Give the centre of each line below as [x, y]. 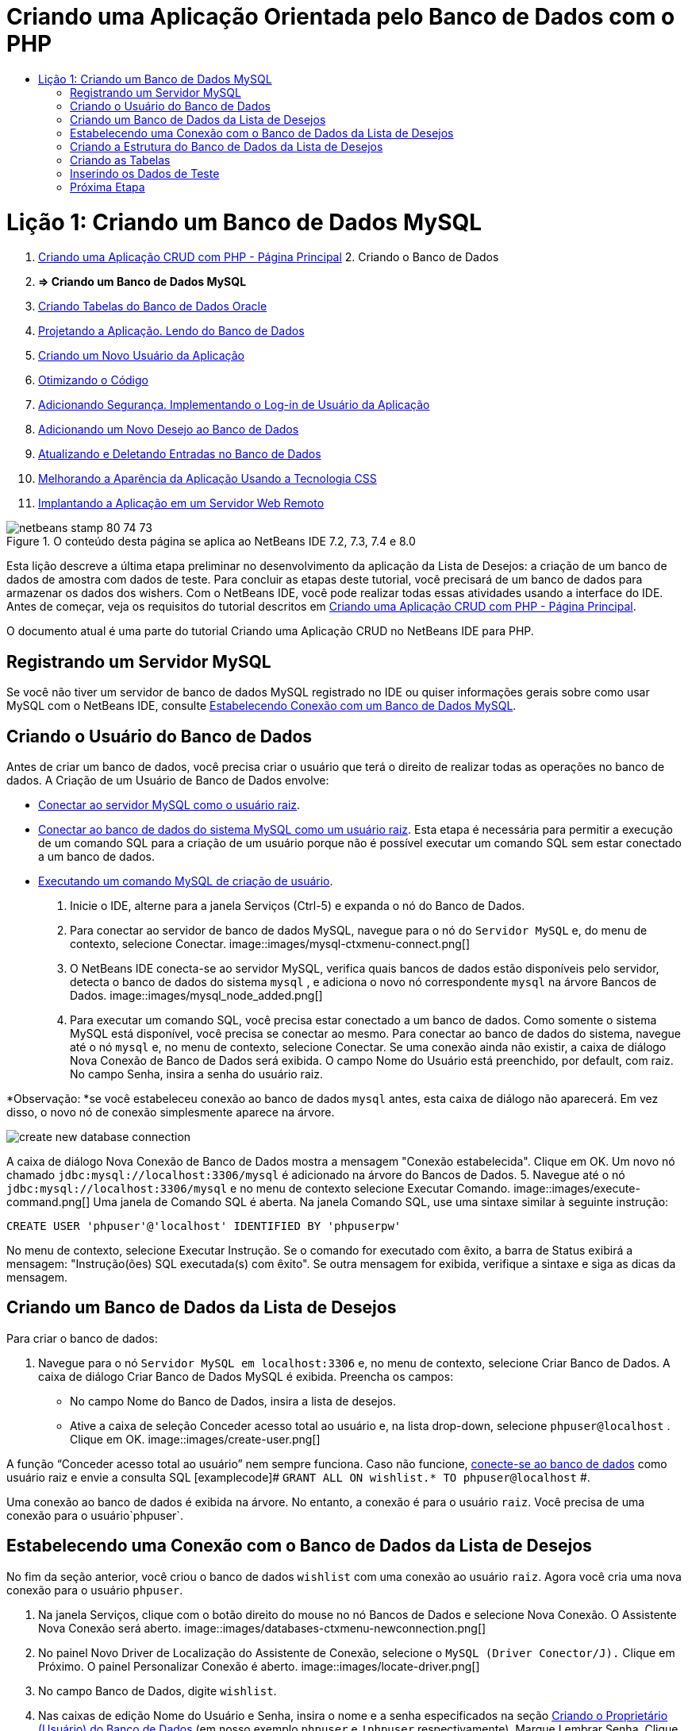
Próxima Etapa [108, 187]
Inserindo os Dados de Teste [145, 173]
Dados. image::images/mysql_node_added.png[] [196, 995]
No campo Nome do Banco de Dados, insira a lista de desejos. [233, 1401]
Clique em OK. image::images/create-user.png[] [195, 1439]
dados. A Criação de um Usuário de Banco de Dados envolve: [168, 780]
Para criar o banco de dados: [82, 1338]
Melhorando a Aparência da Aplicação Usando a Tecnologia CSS [208, 479]
